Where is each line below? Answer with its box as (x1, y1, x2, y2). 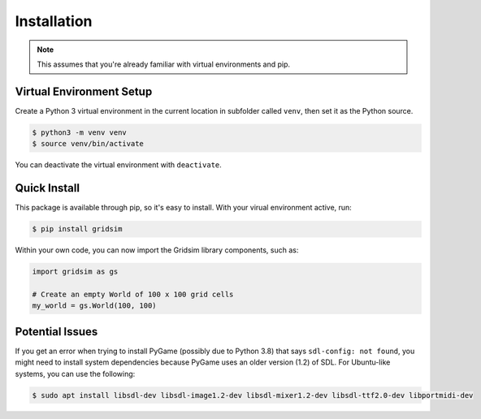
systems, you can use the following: (15, 369, 136, 378)
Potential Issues (15, 325, 98, 339)
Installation (15, 12, 93, 30)
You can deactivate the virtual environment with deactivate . (15, 160, 223, 170)
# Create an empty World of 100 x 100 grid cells (32, 289, 234, 299)
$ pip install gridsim (32, 224, 123, 234)
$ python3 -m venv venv (32, 127, 128, 137)
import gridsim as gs (32, 267, 119, 276)
